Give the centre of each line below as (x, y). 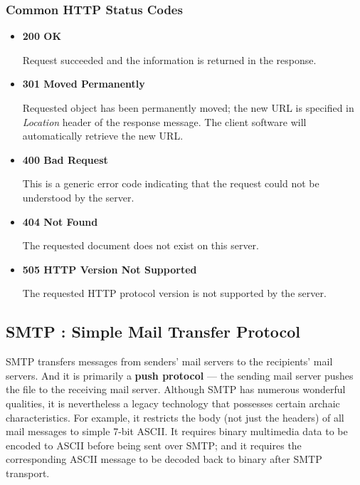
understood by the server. (78, 197)
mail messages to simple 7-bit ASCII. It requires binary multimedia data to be (177, 431)
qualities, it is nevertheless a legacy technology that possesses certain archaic (173, 403)
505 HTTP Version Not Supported (110, 269)
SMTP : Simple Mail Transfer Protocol (153, 332)
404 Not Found (60, 221)
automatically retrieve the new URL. (103, 136)
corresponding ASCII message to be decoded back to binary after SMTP (164, 459)
